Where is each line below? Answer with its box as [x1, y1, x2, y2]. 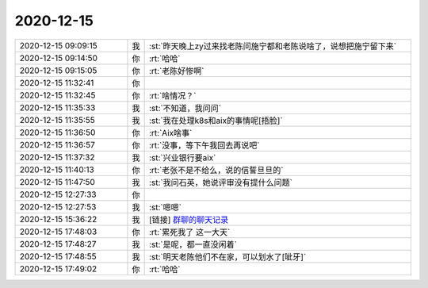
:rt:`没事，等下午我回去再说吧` [148, 140, 260, 151]
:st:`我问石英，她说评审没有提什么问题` [148, 177, 293, 188]
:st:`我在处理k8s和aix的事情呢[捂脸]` [148, 115, 283, 126]
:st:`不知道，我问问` [148, 102, 222, 113]
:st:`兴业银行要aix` [148, 152, 216, 163]
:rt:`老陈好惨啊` [148, 65, 204, 76]
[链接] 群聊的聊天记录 [148, 214, 229, 225]
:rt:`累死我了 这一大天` [148, 226, 231, 237]
